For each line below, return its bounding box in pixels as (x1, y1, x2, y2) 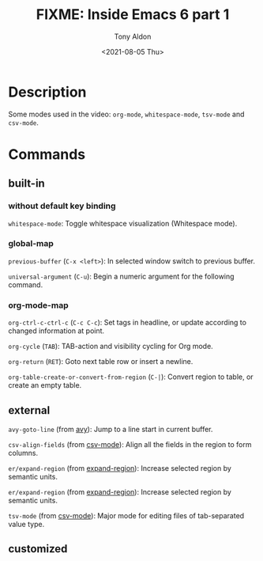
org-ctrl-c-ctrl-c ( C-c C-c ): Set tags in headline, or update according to (8, 318, 247, 328)
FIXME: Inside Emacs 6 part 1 (36, 6, 230, 24)
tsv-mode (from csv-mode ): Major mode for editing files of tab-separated (8, 510, 245, 520)
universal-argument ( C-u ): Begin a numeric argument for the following (8, 271, 235, 281)
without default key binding (8, 200, 116, 211)
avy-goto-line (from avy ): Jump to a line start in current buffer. (8, 424, 213, 434)
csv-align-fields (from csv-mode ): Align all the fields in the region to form (8, 439, 252, 449)
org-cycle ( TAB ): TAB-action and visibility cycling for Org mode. (8, 342, 213, 351)
